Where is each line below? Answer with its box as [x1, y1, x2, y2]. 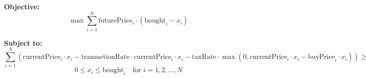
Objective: [4, 1, 40, 11]
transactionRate [81, 53, 130, 61]
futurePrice [98, 17, 133, 25]
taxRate [192, 53, 216, 61]
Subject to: [4, 37, 43, 48]
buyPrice [308, 53, 335, 61]
